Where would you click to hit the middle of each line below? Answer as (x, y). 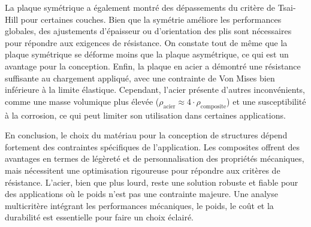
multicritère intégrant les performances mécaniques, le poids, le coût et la (139, 205)
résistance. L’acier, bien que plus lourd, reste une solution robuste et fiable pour (152, 182)
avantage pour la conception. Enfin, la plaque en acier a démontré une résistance (153, 66)
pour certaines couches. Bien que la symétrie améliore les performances (151, 19)
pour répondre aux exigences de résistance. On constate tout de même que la (146, 42)
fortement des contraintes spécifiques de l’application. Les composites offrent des (153, 146)
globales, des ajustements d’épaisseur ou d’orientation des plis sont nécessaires (148, 31)
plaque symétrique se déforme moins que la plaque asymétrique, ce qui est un (147, 54)
